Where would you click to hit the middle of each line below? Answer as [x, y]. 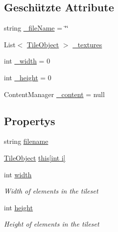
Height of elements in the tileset [52, 224]
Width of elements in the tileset [51, 191]
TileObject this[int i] [35, 157]
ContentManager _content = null [54, 94]
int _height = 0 [28, 77]
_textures [87, 44]
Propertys [30, 120]
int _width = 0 [27, 61]
